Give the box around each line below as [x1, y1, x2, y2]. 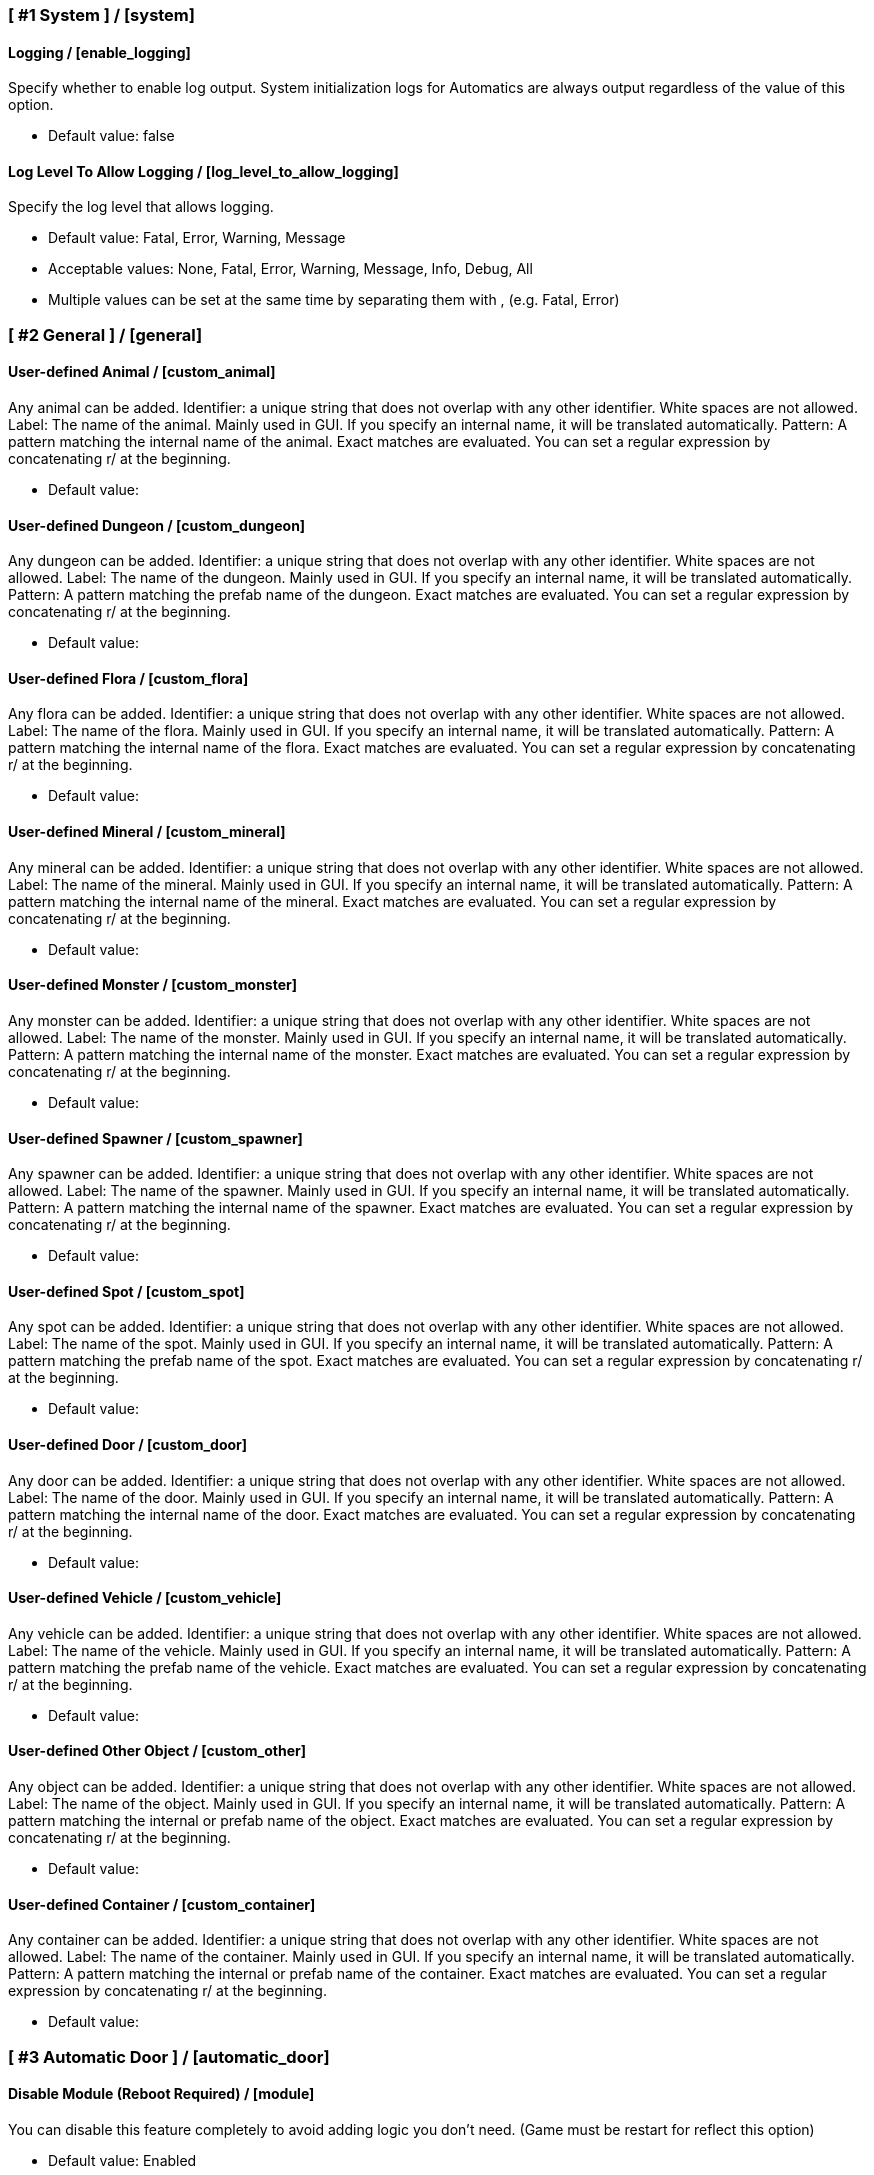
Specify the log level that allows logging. [8, 198, 274, 216]
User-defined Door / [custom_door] [8, 1435, 248, 1453]
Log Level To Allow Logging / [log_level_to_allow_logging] [8, 162, 399, 180]
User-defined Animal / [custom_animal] [8, 363, 276, 381]
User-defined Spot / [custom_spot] [8, 1282, 245, 1300]
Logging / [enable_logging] [8, 43, 191, 61]
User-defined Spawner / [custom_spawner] [8, 1129, 303, 1147]
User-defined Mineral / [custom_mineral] [8, 823, 286, 841]
